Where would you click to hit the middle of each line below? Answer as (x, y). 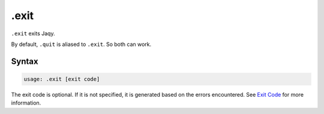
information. (26, 103)
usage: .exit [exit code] (62, 79)
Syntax (25, 61)
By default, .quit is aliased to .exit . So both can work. (81, 44)
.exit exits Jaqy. (33, 33)
